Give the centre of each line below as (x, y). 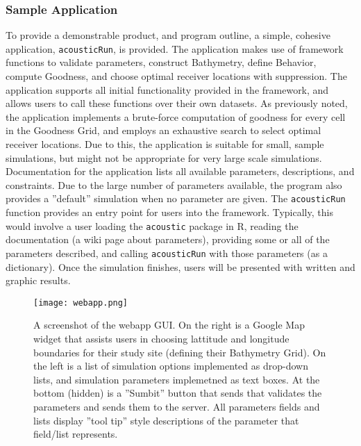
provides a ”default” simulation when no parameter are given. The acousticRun (176, 198)
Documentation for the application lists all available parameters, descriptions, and (180, 171)
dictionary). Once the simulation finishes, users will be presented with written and (180, 266)
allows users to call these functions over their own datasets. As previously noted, (177, 103)
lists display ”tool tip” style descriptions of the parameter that (166, 420)
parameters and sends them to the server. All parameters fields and (177, 406)
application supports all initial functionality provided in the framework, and (167, 89)
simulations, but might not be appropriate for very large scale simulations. (164, 157)
